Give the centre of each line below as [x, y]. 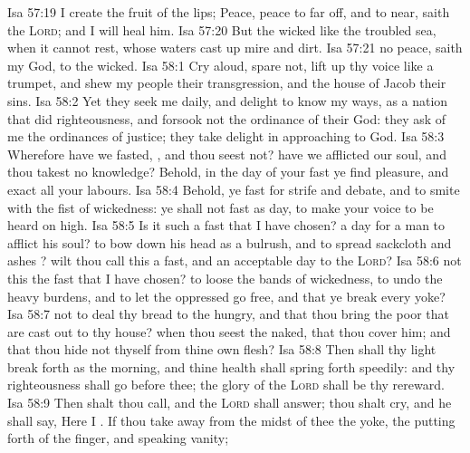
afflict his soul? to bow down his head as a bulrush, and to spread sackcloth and [230, 242]
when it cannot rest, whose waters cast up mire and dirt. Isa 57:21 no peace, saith [235, 48]
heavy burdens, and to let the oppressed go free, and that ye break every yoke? [226, 296]
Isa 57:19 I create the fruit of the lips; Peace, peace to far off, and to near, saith [229, 12]
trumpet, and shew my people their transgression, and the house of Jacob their [227, 83]
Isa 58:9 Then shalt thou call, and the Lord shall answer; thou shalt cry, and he [230, 403]
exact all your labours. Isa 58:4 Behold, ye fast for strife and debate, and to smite [234, 189]
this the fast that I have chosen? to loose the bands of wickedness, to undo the [225, 278]
